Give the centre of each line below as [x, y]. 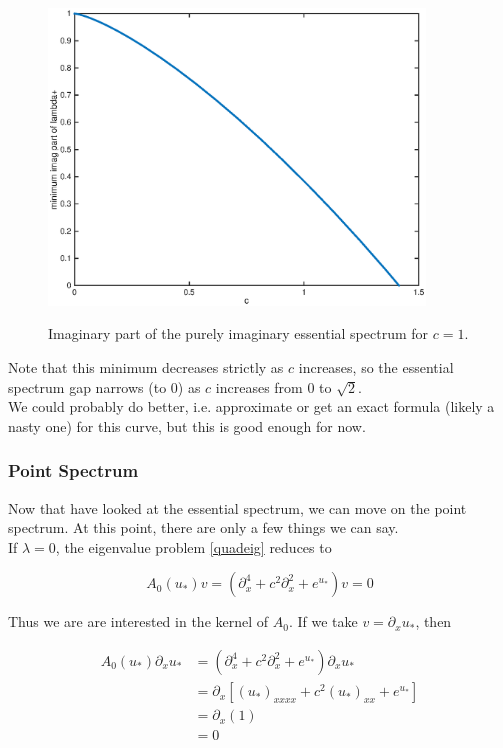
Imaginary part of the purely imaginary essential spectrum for [238, 333]
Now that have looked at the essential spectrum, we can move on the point [237, 507]
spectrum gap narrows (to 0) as [104, 386]
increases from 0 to [273, 386]
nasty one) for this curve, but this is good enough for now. [187, 425]
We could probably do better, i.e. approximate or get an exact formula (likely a [251, 406]
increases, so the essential [376, 367]
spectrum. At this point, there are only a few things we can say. [203, 527]
